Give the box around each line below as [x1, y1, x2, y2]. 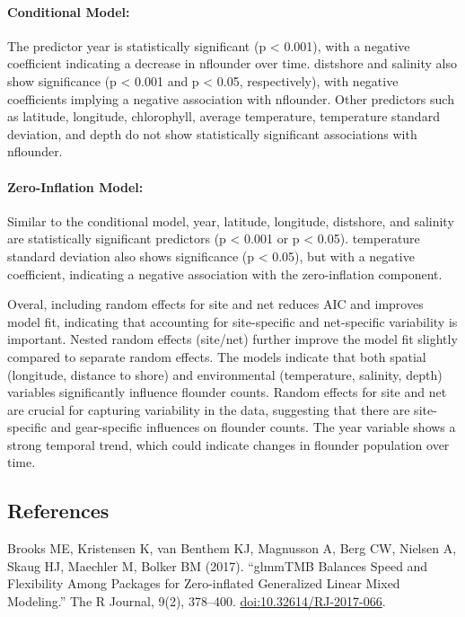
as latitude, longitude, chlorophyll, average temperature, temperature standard [7, 107, 440, 126]
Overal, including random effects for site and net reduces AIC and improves [7, 295, 424, 313]
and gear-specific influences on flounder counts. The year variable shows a [50, 418, 456, 436]
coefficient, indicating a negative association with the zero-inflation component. [7, 264, 443, 283]
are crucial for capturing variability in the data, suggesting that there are [7, 400, 410, 419]
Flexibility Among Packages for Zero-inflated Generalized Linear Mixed [7, 574, 400, 593]
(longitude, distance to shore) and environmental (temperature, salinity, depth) [7, 365, 443, 383]
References [7, 497, 110, 524]
